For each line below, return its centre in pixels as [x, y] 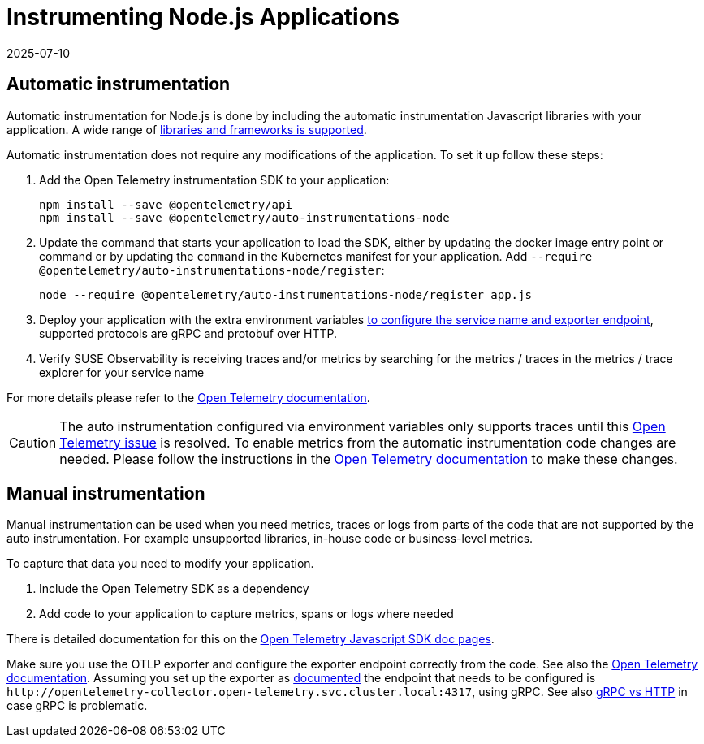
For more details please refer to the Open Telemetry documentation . [188, 397]
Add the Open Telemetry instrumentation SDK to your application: [214, 180]
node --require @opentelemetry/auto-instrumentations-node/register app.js [285, 294]
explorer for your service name [122, 372]
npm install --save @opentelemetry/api [166, 204]
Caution [33, 442]
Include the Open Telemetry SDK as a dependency [174, 589]
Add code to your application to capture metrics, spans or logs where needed [246, 614]
